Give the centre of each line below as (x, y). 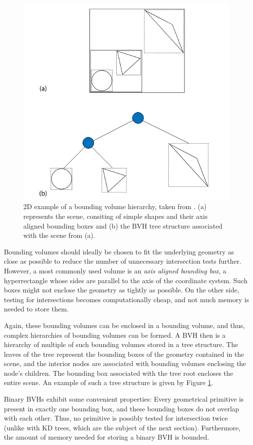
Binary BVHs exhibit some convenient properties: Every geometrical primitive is (124, 399)
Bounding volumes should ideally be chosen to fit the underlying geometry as (119, 251)
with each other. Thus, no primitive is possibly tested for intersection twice (116, 418)
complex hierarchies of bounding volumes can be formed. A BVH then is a (115, 335)
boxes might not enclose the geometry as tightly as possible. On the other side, (122, 290)
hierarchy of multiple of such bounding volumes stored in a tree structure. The (121, 344)
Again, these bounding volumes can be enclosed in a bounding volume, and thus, (125, 325)
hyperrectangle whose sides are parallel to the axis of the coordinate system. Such (126, 280)
